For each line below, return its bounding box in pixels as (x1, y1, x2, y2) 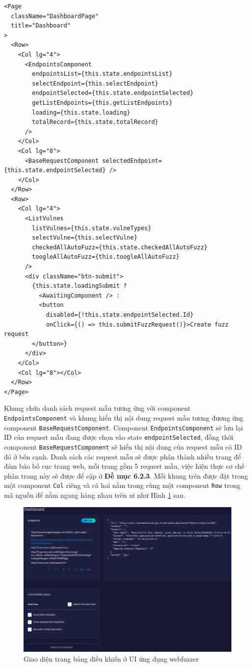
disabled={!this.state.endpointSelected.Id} (46, 311, 194, 318)
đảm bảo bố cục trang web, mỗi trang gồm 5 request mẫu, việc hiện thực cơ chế (4, 461, 245, 471)
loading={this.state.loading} (32, 109, 130, 116)
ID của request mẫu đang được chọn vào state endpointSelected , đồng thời (4, 432, 234, 442)
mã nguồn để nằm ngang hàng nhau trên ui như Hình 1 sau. (4, 490, 186, 500)
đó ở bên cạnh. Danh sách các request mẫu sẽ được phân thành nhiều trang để (4, 451, 241, 461)
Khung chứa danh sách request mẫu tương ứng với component (4, 403, 191, 413)
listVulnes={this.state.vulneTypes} (32, 224, 151, 232)
